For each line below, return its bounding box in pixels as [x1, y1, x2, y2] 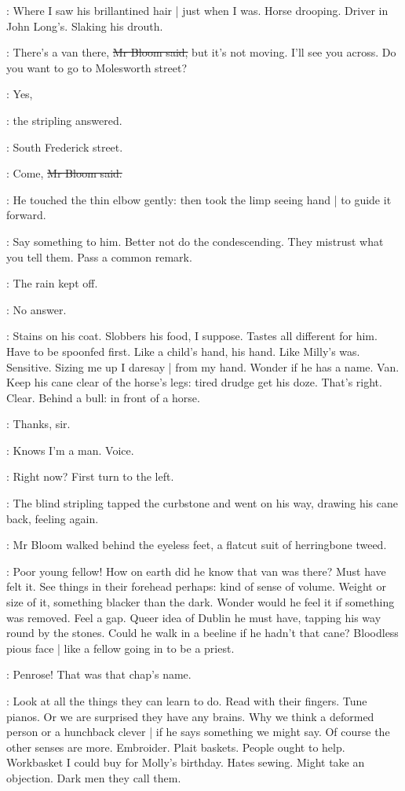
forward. [6, 207, 46, 223]
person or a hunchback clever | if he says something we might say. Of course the [6, 723, 390, 740]
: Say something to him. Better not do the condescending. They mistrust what [6, 233, 384, 249]
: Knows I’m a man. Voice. [6, 441, 134, 458]
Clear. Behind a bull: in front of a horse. [6, 389, 200, 405]
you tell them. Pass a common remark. [6, 248, 192, 265]
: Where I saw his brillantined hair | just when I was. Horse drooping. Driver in [6, 2, 389, 18]
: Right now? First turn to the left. [6, 468, 174, 485]
